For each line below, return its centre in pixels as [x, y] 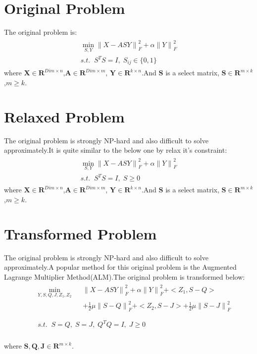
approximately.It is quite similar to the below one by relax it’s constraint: [116, 150]
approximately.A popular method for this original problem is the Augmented [120, 267]
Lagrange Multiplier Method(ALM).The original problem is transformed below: [125, 276]
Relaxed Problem [64, 116]
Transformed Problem [80, 233]
